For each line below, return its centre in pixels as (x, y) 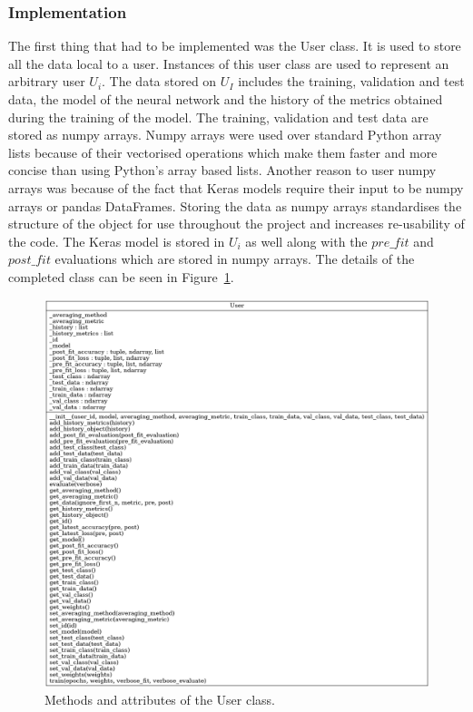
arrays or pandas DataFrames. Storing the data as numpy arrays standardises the (235, 205)
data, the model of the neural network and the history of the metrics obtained (226, 99)
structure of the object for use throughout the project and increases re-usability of (236, 224)
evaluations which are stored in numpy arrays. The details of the (235, 259)
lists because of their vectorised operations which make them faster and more (223, 152)
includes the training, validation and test (351, 81)
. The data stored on (159, 81)
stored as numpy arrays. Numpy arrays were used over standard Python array (225, 135)
